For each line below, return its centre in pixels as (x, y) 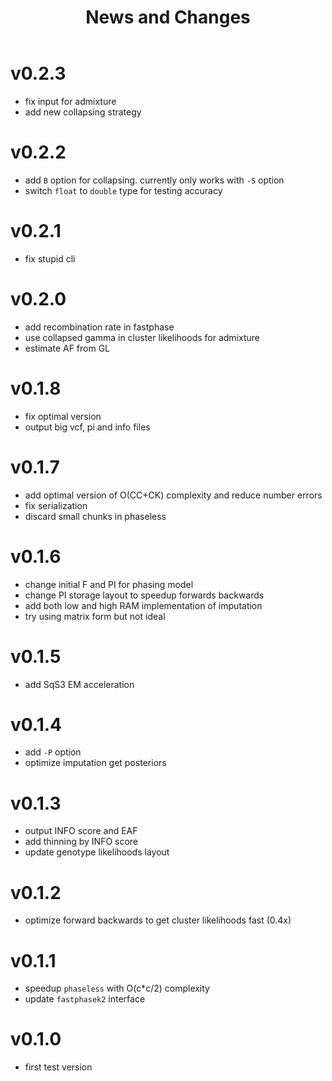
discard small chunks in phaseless (95, 516)
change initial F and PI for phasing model (109, 584)
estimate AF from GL (67, 348)
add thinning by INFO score (81, 842)
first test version (58, 1067)
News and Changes (168, 17)
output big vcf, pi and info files (87, 427)
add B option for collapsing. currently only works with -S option (154, 180)
